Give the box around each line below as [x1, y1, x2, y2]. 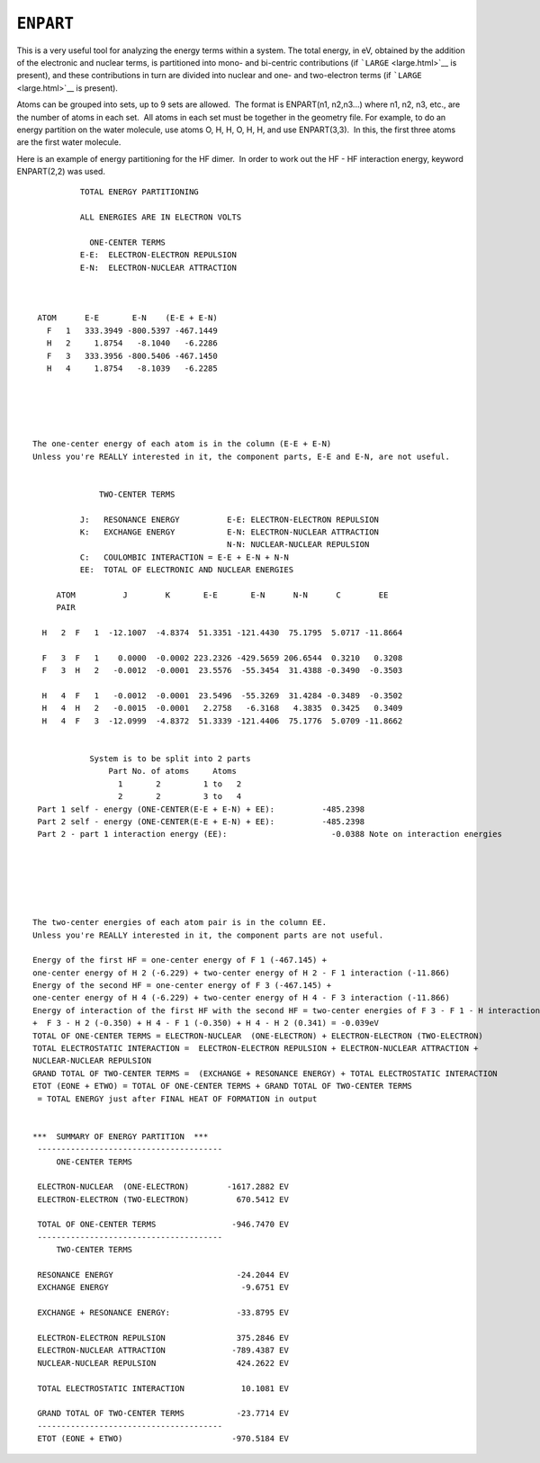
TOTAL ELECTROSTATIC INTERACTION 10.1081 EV [37, 1383, 290, 1394]
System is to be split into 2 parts [89, 754, 251, 764]
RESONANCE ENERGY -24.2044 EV [37, 1270, 290, 1280]
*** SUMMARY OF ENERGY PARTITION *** [32, 1131, 209, 1142]
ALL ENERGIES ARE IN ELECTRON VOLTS [79, 212, 242, 222]
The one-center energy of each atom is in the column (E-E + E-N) [32, 439, 332, 449]
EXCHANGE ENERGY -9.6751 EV [37, 1282, 290, 1293]
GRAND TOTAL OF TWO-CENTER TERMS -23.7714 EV [37, 1408, 290, 1419]
